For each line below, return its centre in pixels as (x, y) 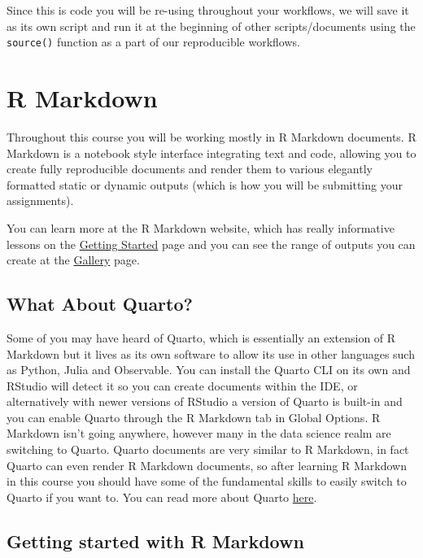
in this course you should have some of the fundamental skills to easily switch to (207, 481)
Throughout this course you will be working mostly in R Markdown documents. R (211, 136)
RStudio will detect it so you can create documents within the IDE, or (182, 385)
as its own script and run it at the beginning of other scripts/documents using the (211, 26)
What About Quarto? (100, 304)
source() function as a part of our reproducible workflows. (153, 42)
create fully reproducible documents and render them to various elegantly (190, 169)
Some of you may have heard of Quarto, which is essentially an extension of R (201, 337)
